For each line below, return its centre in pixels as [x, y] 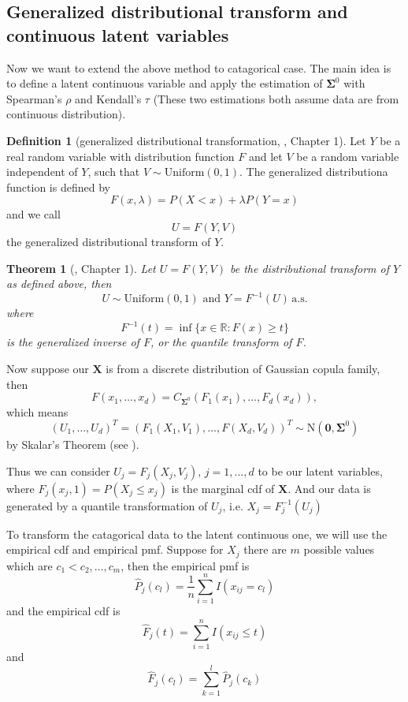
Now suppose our [48, 368]
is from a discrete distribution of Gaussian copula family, [243, 368]
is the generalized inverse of [73, 342]
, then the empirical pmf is [185, 565]
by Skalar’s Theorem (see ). [73, 444]
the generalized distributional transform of [109, 241]
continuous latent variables [118, 34]
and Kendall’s [108, 98]
